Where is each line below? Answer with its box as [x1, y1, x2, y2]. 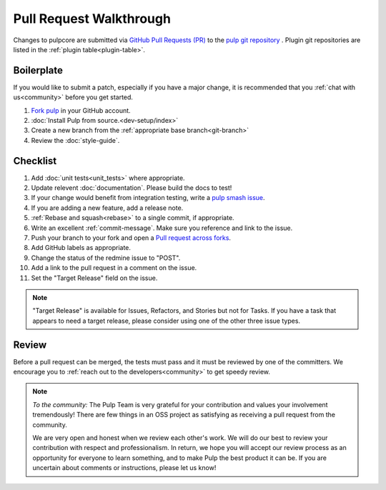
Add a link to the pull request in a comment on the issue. [31, 264, 197, 272]
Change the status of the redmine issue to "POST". [31, 254, 181, 262]
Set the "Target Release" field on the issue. [31, 274, 158, 282]
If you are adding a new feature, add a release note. [31, 204, 184, 212]
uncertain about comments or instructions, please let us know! [32, 464, 217, 472]
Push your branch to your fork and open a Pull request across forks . [31, 234, 232, 242]
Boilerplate [13, 64, 64, 76]
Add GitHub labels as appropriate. [31, 244, 132, 252]
